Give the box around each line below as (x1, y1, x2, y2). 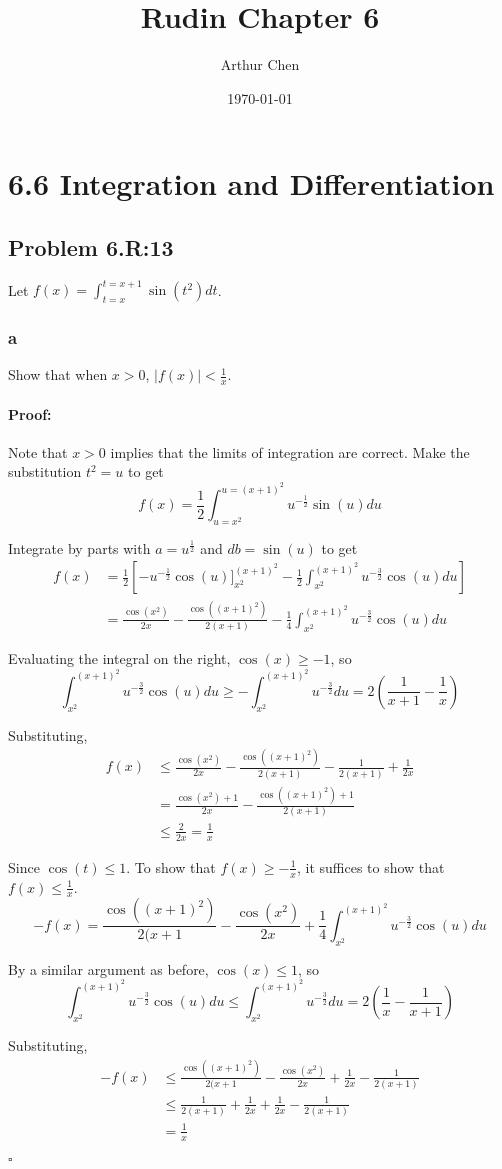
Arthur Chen (220, 54, 300, 75)
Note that (8, 441, 68, 462)
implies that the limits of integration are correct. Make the (110, 441, 470, 462)
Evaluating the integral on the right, (8, 648, 231, 669)
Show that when (8, 364, 108, 385)
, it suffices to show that (296, 856, 445, 877)
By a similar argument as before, (8, 958, 209, 979)
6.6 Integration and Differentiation (8, 163, 495, 204)
